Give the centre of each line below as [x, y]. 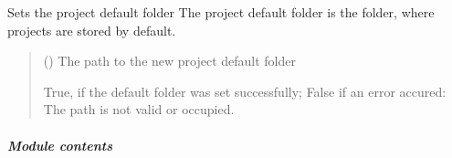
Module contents [60, 145]
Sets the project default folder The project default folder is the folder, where [221, 12]
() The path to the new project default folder [170, 61]
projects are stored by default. [92, 30]
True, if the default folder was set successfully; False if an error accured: [245, 91]
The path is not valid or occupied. [139, 109]
